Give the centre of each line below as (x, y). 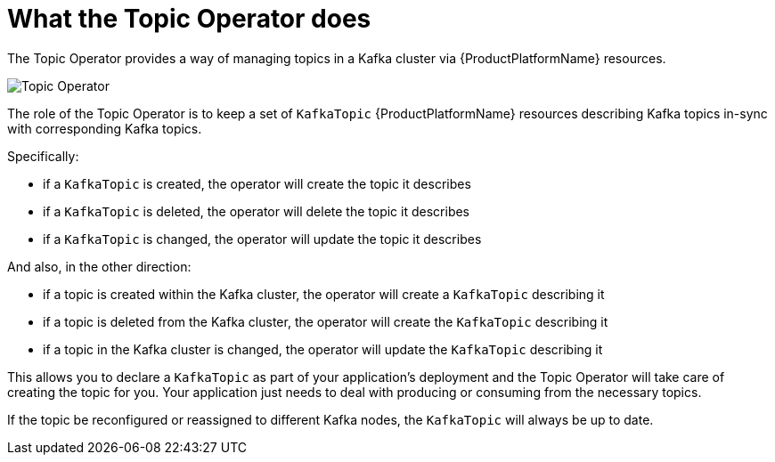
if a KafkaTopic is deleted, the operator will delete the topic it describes (257, 211)
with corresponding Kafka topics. (105, 128)
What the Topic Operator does (189, 19)
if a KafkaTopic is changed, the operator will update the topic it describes (262, 239)
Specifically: (43, 156)
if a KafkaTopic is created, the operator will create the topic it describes (257, 183)
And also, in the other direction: (99, 266)
